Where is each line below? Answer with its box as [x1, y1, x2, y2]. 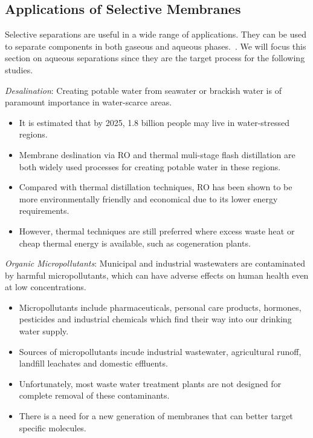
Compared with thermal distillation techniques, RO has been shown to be [19, 181, 292, 193]
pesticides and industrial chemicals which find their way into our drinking [19, 313, 292, 325]
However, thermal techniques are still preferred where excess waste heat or [19, 224, 295, 237]
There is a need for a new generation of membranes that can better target [19, 410, 293, 422]
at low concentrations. [5, 280, 86, 293]
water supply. [19, 325, 69, 337]
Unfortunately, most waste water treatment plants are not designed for [19, 377, 282, 390]
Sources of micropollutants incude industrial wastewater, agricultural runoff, [19, 345, 302, 357]
